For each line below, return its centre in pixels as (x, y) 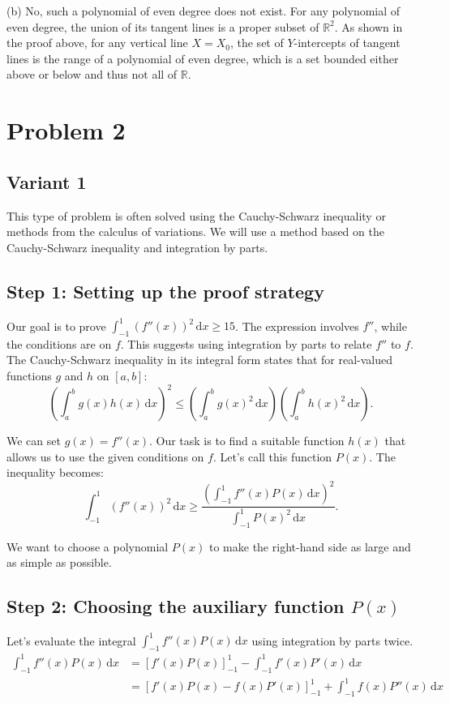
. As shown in (369, 26)
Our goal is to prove (56, 326)
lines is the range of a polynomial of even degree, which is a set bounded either (203, 58)
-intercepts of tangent (347, 43)
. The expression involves (297, 326)
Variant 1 (47, 181)
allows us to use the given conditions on (105, 456)
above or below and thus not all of (92, 74)
